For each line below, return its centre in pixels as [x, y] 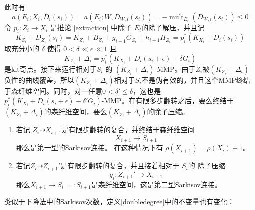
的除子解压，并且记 [173, 27]
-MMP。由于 [175, 69]
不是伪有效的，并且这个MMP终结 [196, 80]
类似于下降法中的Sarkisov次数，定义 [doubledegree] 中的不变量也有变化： [120, 201]
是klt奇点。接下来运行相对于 [51, 69]
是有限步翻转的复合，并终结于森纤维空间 [128, 129]
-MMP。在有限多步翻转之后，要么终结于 [167, 101]
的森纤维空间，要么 [76, 111]
